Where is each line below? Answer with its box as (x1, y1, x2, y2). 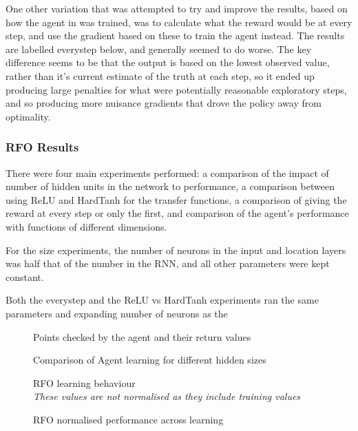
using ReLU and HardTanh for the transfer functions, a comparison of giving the (6, 192, 347, 207)
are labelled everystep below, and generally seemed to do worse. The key (6, 41, 312, 56)
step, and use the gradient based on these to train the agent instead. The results (6, 28, 345, 43)
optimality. (6, 109, 51, 123)
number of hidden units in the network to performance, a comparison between (6, 179, 335, 193)
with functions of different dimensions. (6, 219, 167, 233)
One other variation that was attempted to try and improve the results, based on (6, 1, 348, 15)
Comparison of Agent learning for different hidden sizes (33, 353, 266, 367)
